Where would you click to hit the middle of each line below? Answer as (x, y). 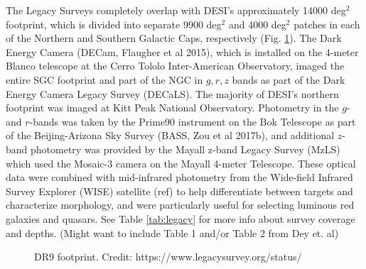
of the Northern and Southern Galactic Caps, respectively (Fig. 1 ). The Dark (174, 38)
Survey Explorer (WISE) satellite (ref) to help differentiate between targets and (179, 191)
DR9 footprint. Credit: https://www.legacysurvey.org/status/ (168, 257)
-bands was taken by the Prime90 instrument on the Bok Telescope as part (193, 121)
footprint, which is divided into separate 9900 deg (114, 24)
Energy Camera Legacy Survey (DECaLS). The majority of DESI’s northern (172, 93)
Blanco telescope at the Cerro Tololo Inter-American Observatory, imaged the (175, 66)
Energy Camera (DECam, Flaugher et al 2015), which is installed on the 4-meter (182, 51)
